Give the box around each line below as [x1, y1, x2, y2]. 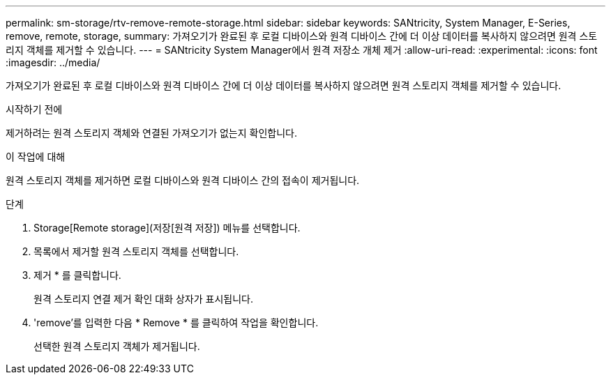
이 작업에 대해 [6, 151, 66, 162]
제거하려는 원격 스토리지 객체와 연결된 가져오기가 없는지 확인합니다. [6, 127, 297, 139]
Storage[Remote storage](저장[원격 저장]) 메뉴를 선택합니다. [33, 222, 301, 234]
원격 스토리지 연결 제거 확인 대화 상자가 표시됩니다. [33, 293, 253, 305]
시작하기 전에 [6, 103, 63, 115]
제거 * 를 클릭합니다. [33, 269, 121, 281]
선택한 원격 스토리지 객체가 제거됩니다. [33, 340, 200, 352]
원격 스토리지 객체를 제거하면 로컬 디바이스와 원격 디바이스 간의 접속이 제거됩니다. [6, 174, 360, 186]
